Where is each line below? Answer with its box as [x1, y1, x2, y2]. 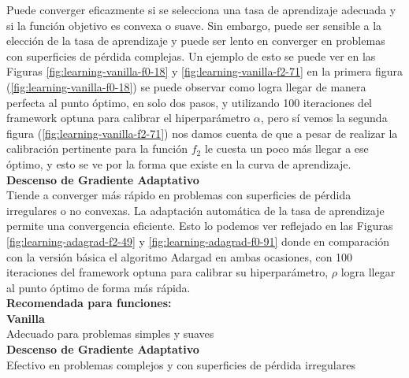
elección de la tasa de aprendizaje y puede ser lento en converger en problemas [6, 32, 385, 49]
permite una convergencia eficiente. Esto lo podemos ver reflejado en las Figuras [6, 217, 393, 234]
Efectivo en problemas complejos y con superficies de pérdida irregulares [6, 356, 355, 372]
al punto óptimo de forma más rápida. [6, 279, 191, 295]
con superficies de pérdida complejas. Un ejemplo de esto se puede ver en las [6, 47, 376, 64]
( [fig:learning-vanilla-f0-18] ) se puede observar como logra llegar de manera [6, 78, 366, 94]
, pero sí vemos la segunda [260, 109, 388, 126]
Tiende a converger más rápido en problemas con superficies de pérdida [6, 187, 351, 203]
